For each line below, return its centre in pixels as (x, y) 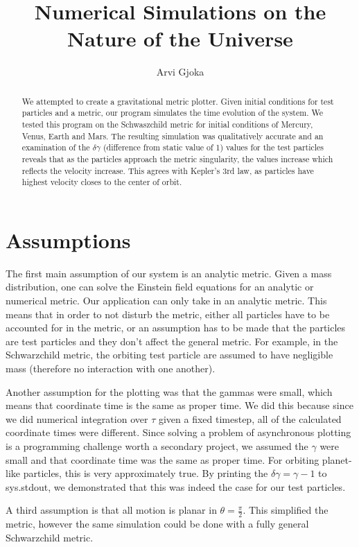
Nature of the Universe (180, 38)
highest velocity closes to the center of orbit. (102, 182)
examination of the (56, 147)
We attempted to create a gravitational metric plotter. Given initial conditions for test (178, 101)
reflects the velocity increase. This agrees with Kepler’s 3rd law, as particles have (168, 170)
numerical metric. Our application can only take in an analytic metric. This (166, 301)
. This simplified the (286, 510)
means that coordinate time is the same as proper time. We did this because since (179, 405)
